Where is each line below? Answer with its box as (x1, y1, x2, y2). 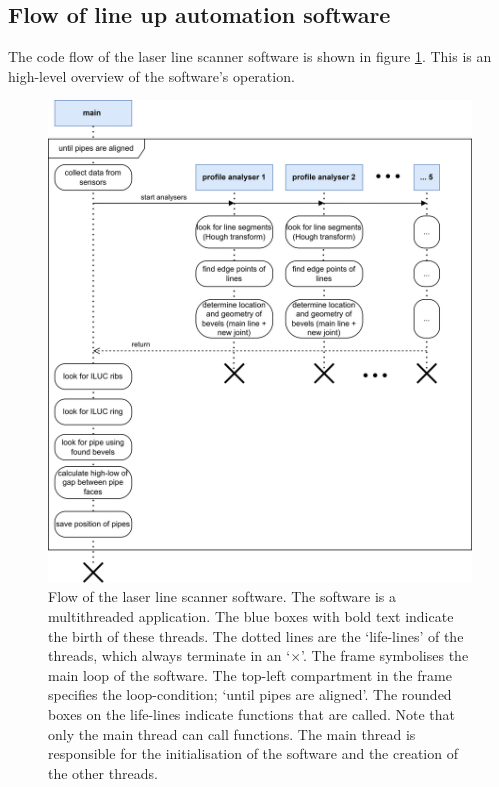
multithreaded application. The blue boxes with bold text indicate (48, 605, 454, 626)
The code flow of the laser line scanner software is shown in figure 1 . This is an (8, 46, 492, 67)
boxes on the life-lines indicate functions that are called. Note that (48, 703, 456, 724)
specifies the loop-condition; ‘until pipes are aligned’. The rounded (48, 684, 452, 705)
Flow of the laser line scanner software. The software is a (48, 586, 396, 607)
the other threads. (48, 762, 158, 783)
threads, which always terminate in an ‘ (48, 645, 291, 666)
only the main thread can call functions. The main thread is (48, 723, 416, 744)
